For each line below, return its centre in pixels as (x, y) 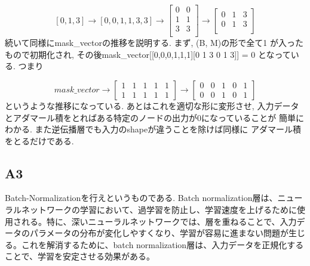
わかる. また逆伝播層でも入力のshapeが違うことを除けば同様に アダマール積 (153, 129)
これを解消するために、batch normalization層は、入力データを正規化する (162, 244)
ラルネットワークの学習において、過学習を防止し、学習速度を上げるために (151, 210)
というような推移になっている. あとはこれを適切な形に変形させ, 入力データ (152, 105)
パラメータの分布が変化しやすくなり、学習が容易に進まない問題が (159, 233)
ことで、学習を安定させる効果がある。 (80, 256)
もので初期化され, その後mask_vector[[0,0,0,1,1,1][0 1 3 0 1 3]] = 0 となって (148, 54)
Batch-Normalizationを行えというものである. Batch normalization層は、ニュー (154, 198)
